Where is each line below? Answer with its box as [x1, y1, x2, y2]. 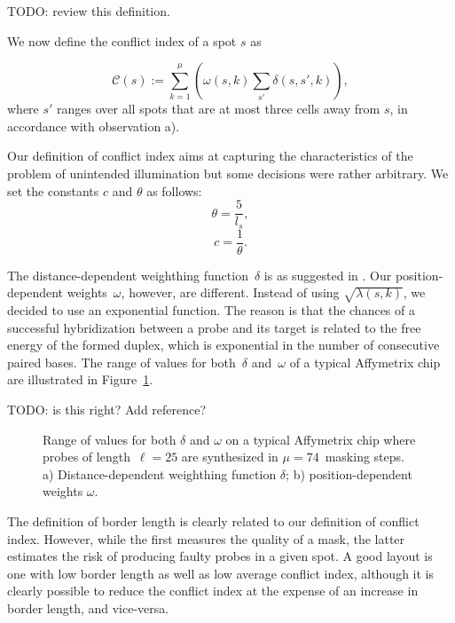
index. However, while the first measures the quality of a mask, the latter [7, 529, 405, 548]
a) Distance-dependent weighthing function [43, 464, 277, 483]
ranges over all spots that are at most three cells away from [57, 99, 380, 118]
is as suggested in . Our [263, 265, 392, 284]
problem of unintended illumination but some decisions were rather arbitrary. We [7, 163, 449, 182]
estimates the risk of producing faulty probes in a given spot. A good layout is [7, 547, 433, 565]
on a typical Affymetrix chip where [225, 430, 416, 448]
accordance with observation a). [7, 116, 180, 135]
